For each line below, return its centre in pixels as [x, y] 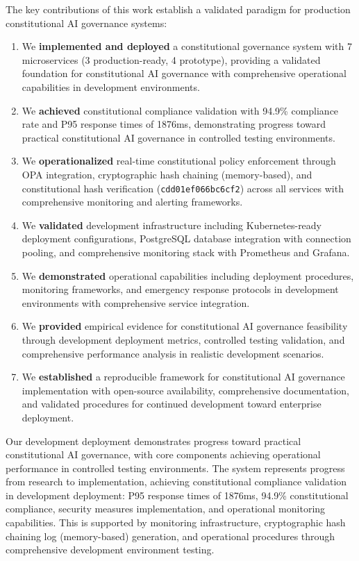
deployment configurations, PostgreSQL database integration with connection [186, 238]
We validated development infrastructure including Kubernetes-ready [172, 225]
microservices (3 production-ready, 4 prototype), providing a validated [171, 59]
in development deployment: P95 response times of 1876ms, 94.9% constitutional [177, 495]
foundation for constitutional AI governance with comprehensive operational [184, 73]
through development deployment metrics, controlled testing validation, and [183, 339]
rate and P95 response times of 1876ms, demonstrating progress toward [174, 124]
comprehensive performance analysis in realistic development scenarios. [173, 353]
